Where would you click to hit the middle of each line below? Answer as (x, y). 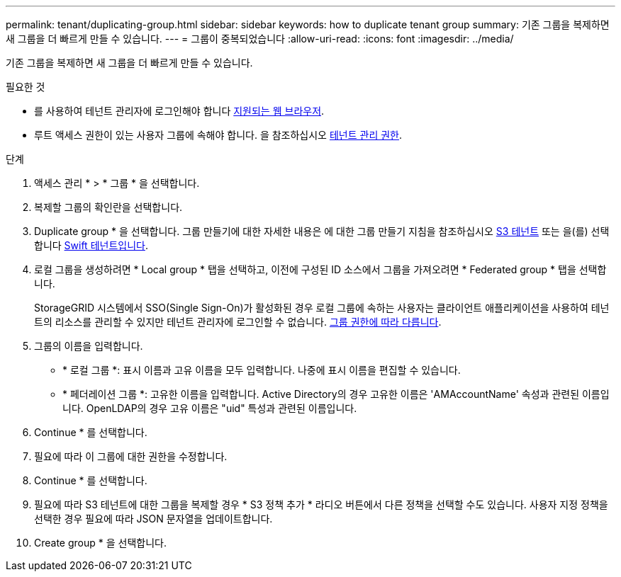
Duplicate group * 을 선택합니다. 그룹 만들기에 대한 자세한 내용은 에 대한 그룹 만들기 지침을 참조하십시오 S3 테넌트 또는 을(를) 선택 (322, 231)
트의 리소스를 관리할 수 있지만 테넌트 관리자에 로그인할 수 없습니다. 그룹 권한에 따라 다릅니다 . (238, 322)
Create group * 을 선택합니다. (100, 543)
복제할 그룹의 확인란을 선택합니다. (108, 207)
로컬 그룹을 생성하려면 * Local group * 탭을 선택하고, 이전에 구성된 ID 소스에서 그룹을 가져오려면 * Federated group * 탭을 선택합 (320, 269)
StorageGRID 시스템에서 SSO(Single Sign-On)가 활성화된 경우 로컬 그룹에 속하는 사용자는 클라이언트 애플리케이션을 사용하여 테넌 (322, 308)
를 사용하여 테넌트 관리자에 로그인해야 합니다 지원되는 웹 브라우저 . (179, 111)
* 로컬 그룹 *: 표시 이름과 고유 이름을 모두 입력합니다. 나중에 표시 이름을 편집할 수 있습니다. (262, 370)
